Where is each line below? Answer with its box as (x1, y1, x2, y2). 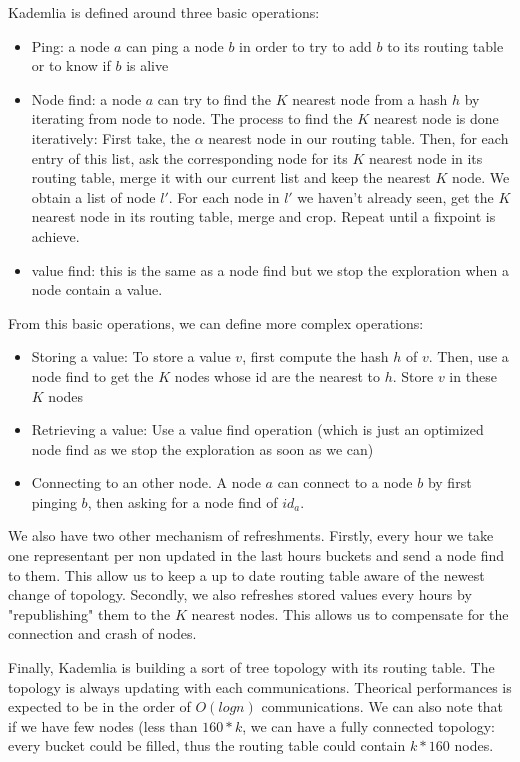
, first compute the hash (242, 346, 389, 367)
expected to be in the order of (8, 696, 191, 717)
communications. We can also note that (261, 696, 504, 717)
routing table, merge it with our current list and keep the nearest (31, 167, 431, 188)
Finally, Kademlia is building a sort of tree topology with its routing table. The (8, 657, 495, 678)
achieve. (31, 225, 80, 246)
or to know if (31, 55, 111, 76)
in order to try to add (239, 35, 372, 56)
